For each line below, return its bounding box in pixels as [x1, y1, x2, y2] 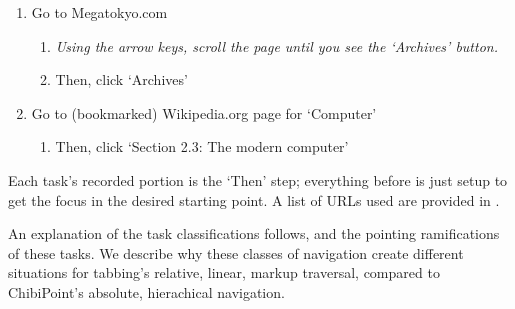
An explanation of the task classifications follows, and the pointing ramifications [8, 223, 500, 244]
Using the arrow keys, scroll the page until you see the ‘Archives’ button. [55, 35, 498, 56]
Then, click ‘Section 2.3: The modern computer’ [55, 136, 349, 157]
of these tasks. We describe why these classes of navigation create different [8, 242, 464, 263]
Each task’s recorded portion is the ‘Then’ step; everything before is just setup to [8, 169, 508, 190]
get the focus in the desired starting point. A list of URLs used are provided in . [8, 189, 500, 210]
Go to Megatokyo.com [31, 2, 168, 22]
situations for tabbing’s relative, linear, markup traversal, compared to [8, 262, 440, 283]
